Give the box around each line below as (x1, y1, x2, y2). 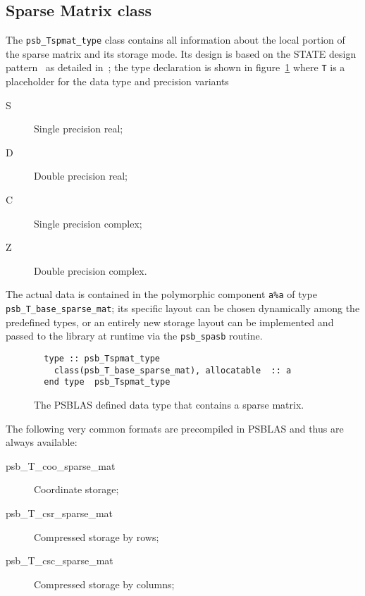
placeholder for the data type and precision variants (6, 74, 229, 89)
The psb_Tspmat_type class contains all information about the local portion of (6, 32, 345, 47)
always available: (6, 435, 78, 449)
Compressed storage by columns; (34, 576, 175, 591)
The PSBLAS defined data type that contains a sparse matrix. (34, 397, 304, 411)
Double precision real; (34, 168, 128, 183)
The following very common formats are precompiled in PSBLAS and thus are (6, 421, 344, 435)
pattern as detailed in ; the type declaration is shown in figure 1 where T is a (6, 60, 345, 75)
